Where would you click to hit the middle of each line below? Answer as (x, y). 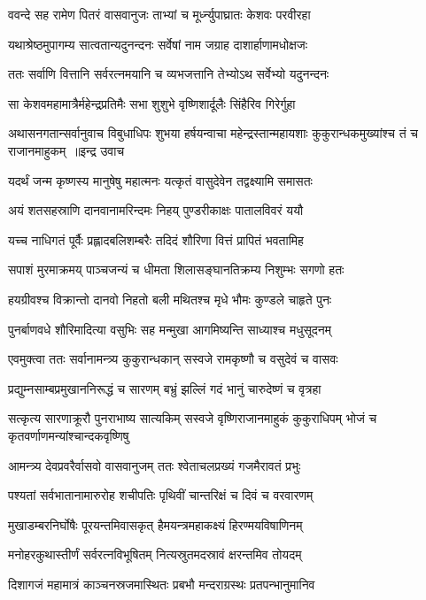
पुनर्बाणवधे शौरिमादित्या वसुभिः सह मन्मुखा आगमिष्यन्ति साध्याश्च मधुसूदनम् (170, 329)
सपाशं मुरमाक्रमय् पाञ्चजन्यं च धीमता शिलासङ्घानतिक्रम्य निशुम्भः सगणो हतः (176, 269)
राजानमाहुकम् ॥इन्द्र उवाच (66, 150)
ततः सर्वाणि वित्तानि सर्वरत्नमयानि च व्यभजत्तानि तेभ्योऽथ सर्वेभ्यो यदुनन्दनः (169, 74)
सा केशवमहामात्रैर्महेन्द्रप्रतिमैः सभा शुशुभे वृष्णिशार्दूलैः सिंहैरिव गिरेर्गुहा (152, 103)
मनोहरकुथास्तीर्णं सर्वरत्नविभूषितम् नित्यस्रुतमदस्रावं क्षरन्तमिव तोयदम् (155, 554)
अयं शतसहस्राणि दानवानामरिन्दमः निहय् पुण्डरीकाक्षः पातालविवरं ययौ (156, 210)
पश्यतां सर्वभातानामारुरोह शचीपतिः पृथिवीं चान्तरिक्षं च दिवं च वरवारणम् (161, 495)
